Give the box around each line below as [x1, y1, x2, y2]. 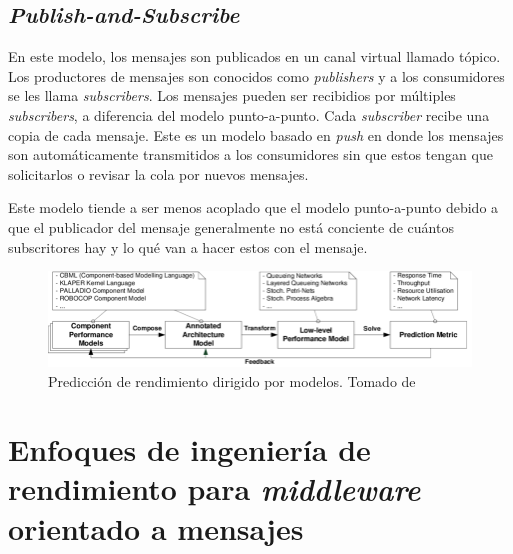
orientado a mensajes [8, 507, 304, 548]
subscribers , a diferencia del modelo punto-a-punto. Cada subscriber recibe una [8, 104, 490, 125]
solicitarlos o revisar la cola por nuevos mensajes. [8, 163, 309, 184]
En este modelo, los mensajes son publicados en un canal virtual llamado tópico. [8, 46, 501, 67]
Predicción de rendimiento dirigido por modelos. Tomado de [48, 370, 416, 391]
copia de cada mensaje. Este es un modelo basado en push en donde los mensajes [8, 124, 504, 145]
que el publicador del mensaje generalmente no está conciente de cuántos [8, 216, 454, 237]
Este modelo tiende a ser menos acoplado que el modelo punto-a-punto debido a [8, 197, 499, 218]
